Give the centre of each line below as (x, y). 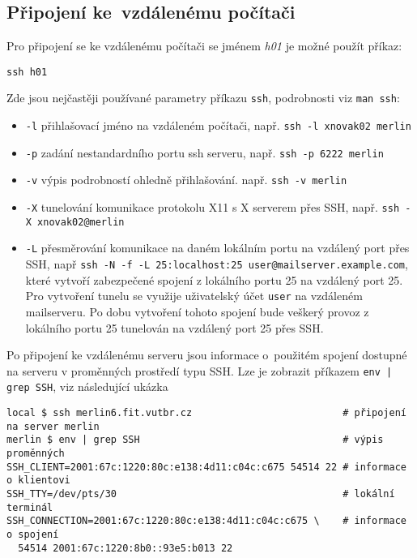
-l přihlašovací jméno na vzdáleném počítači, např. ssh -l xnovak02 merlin (218, 125)
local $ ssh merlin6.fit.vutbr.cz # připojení (206, 413)
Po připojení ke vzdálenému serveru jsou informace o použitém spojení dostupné (207, 355)
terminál (30, 507)
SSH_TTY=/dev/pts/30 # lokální (201, 494)
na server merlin (53, 426)
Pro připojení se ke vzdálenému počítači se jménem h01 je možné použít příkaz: (204, 46)
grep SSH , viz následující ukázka (87, 386)
